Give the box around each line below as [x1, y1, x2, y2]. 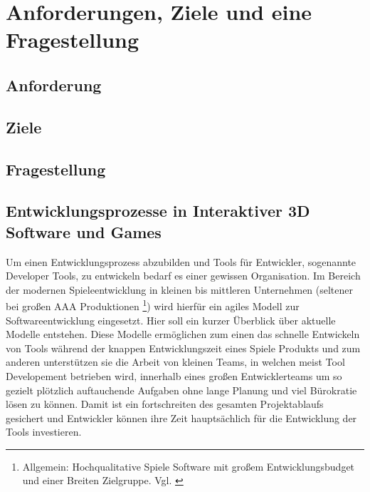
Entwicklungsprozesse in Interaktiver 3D [6, 200, 310, 222]
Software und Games [6, 220, 162, 242]
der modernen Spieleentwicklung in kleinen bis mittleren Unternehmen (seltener [6, 282, 354, 297]
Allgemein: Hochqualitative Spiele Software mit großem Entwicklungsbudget [22, 458, 355, 473]
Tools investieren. [6, 424, 82, 439]
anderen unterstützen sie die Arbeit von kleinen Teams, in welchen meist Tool [6, 354, 345, 369]
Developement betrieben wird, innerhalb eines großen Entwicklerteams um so [6, 368, 342, 383]
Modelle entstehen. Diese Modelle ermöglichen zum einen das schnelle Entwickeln [6, 327, 360, 342]
